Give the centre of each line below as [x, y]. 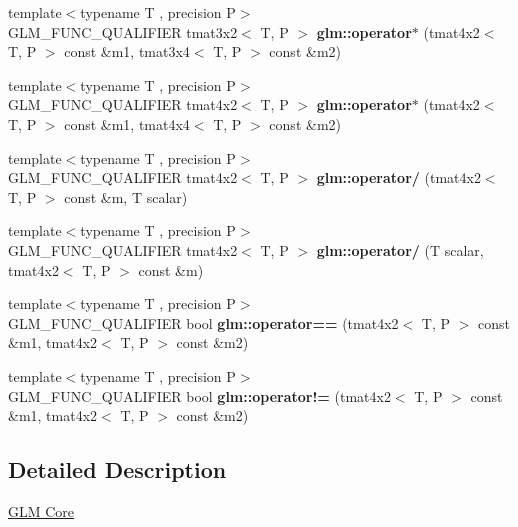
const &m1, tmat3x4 [127, 51]
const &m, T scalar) [126, 196]
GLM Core [41, 510]
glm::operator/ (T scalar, [400, 249]
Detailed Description [117, 469]
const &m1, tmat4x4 [127, 123]
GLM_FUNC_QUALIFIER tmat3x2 [123, 31]
